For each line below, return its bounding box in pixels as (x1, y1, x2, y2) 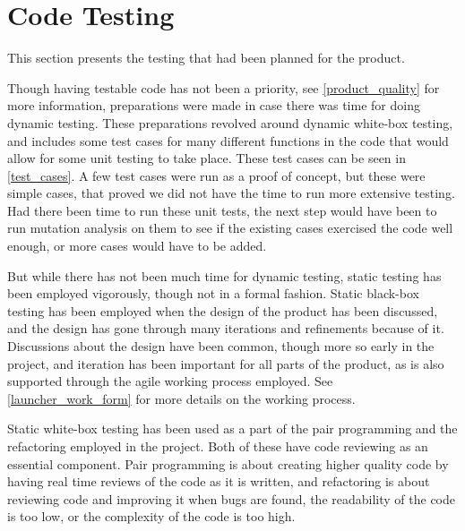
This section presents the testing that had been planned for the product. (7, 48, 405, 67)
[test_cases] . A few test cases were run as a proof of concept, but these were (7, 166, 426, 184)
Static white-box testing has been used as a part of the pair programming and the (7, 419, 458, 438)
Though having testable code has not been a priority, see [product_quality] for (7, 78, 440, 97)
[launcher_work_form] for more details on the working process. (7, 389, 356, 407)
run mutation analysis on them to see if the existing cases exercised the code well (7, 218, 453, 237)
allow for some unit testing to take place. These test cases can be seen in (7, 149, 406, 167)
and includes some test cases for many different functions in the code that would (7, 131, 449, 150)
